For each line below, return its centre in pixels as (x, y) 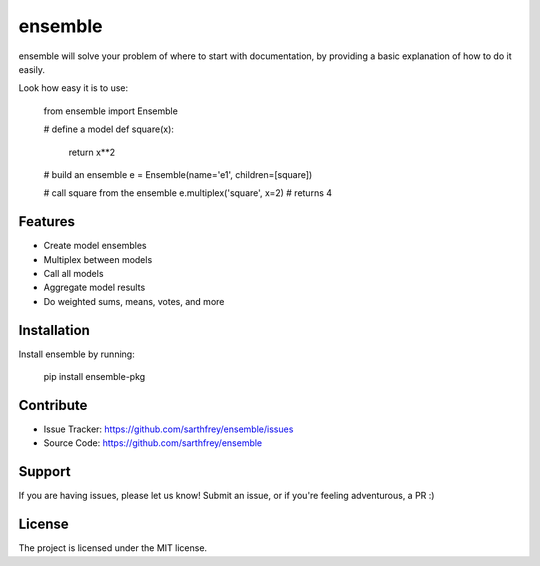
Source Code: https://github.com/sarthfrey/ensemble (153, 443)
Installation (54, 330)
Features (46, 221)
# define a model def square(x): (109, 129)
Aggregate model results (94, 287)
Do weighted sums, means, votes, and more (134, 301)
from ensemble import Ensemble (111, 111)
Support (44, 471)
